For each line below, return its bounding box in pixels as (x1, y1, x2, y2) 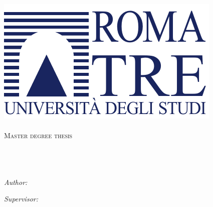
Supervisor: (4, 193, 38, 204)
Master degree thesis (4, 130, 73, 141)
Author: (4, 176, 28, 187)
